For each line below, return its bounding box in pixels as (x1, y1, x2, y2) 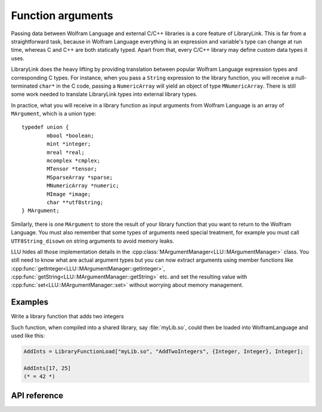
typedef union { (21, 124, 69, 131)
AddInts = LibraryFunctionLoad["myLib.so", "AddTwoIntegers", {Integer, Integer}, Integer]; (23, 348, 304, 355)
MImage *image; (47, 191, 91, 197)
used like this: (11, 332, 45, 339)
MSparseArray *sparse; (47, 174, 113, 181)
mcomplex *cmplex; (47, 157, 101, 164)
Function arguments (11, 9, 113, 22)
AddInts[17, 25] (23, 364, 72, 371)
